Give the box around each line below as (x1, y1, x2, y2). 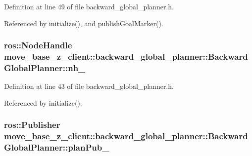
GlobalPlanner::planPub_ (4, 141, 109, 154)
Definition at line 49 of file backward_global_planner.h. (4, 1, 174, 11)
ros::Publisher (4, 118, 60, 131)
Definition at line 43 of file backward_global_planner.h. (4, 81, 174, 91)
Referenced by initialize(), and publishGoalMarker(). (4, 18, 163, 28)
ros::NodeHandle (4, 39, 72, 51)
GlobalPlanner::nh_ (4, 61, 86, 74)
